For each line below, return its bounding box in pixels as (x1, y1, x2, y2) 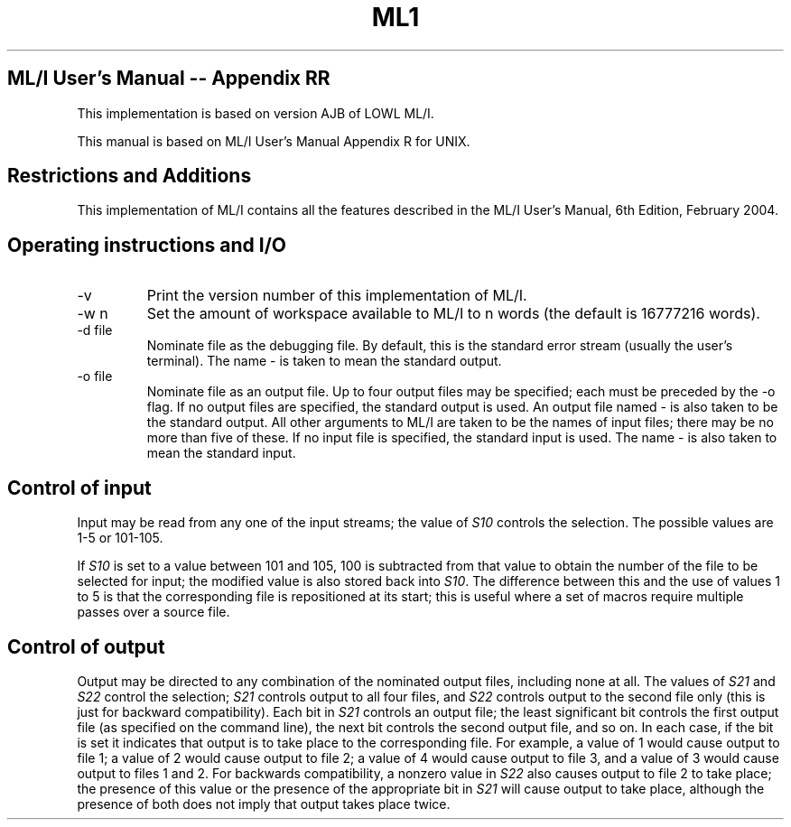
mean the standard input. (146, 445, 296, 461)
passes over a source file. (77, 604, 230, 620)
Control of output (7, 635, 165, 658)
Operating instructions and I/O (7, 233, 287, 256)
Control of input (7, 476, 152, 499)
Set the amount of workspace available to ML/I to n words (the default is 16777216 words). (146, 304, 760, 323)
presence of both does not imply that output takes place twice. (77, 795, 451, 812)
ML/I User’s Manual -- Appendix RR (7, 67, 330, 90)
